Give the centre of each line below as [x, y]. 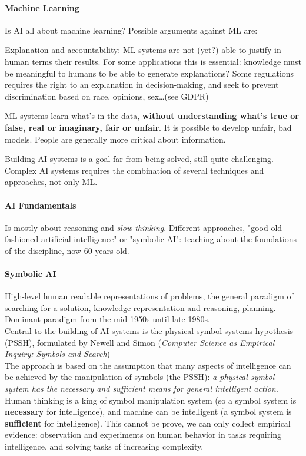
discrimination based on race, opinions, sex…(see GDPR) [107, 96]
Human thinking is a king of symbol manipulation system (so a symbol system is [151, 400]
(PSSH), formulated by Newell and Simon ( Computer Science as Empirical [140, 342]
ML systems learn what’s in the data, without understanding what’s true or [152, 116]
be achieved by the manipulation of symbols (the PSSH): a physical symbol [140, 377]
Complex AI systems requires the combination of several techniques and [134, 170]
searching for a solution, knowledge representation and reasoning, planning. [140, 307]
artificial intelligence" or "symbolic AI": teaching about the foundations [169, 239]
